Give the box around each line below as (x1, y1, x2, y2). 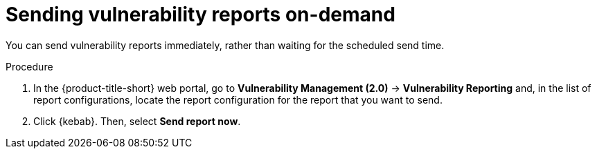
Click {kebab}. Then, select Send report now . (33, 115, 241, 127)
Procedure (6, 60, 53, 73)
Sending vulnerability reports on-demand (6, 3, 395, 26)
